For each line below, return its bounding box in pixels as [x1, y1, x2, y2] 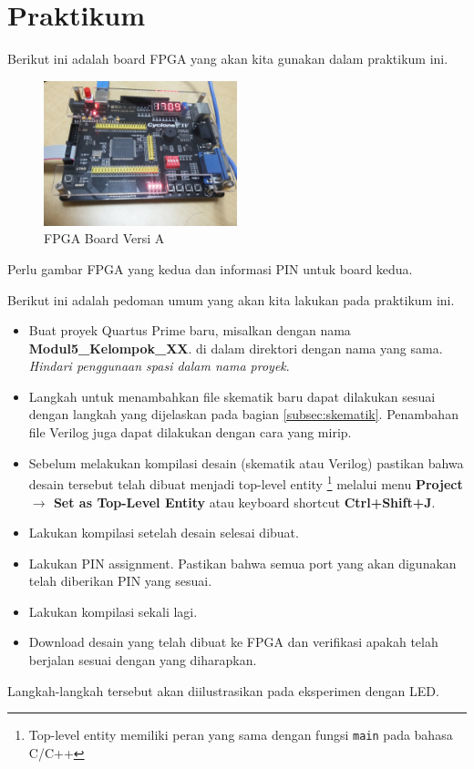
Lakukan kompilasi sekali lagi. [28, 601, 198, 620]
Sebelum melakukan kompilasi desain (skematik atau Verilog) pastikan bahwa [28, 453, 464, 472]
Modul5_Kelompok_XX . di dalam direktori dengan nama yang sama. [28, 338, 443, 357]
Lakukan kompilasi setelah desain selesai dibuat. [28, 523, 299, 542]
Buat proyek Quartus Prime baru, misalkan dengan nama [28, 321, 351, 340]
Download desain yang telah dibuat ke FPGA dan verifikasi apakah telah [28, 632, 438, 651]
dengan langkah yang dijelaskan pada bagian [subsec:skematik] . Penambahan [28, 405, 459, 424]
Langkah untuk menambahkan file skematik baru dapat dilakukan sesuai [28, 386, 436, 405]
